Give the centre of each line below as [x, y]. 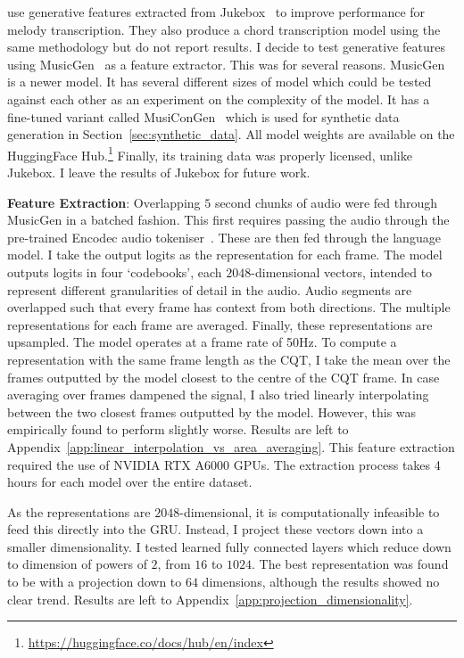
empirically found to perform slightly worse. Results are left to [178, 429]
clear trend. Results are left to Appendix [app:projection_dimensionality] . [210, 599]
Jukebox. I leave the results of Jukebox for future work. [159, 172]
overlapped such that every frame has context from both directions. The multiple [229, 307]
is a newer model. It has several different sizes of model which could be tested [220, 82]
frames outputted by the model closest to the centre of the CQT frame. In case [224, 377]
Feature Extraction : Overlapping [104, 202]
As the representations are [79, 511]
